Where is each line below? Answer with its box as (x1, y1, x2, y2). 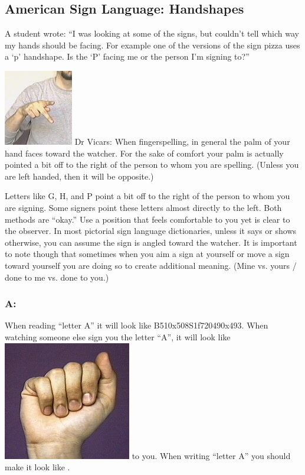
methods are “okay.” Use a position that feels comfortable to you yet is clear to (5, 213, 290, 225)
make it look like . (5, 461, 70, 473)
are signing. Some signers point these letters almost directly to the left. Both (5, 201, 282, 213)
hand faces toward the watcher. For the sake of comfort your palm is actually (5, 147, 284, 159)
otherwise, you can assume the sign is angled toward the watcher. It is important (5, 236, 297, 248)
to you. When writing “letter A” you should (132, 449, 291, 461)
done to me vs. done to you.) (5, 271, 109, 283)
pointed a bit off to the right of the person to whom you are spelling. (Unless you (5, 158, 299, 171)
